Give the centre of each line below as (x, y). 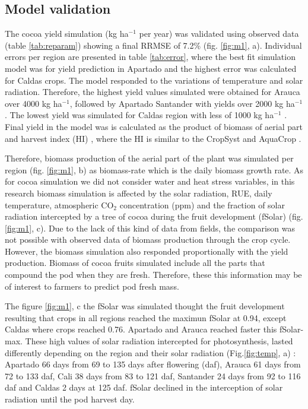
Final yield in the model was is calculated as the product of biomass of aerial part (154, 126)
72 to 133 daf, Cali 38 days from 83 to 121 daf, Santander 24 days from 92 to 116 (153, 375)
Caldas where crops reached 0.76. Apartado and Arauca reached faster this (141, 329)
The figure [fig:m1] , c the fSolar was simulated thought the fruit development (145, 306)
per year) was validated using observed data (219, 34)
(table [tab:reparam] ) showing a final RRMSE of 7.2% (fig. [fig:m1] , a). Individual (153, 45)
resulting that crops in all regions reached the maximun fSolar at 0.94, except (146, 317)
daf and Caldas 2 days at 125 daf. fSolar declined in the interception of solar (144, 387)
